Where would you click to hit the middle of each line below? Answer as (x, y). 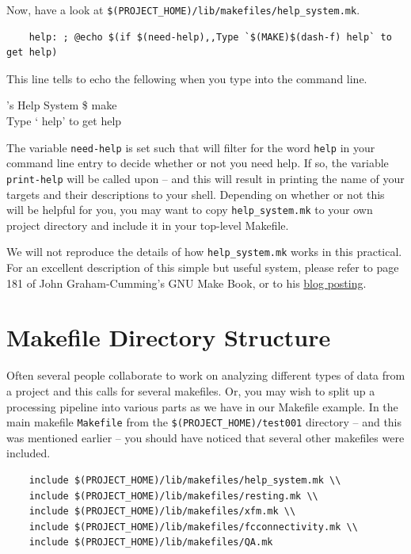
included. (29, 453)
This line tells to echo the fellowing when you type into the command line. (187, 78)
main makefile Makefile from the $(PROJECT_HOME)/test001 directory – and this (204, 422)
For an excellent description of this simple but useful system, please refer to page (203, 267)
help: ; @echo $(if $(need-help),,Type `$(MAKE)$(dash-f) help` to (210, 37)
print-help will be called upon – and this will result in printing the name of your (205, 178)
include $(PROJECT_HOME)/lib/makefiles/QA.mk (151, 543)
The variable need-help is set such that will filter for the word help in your (191, 147)
